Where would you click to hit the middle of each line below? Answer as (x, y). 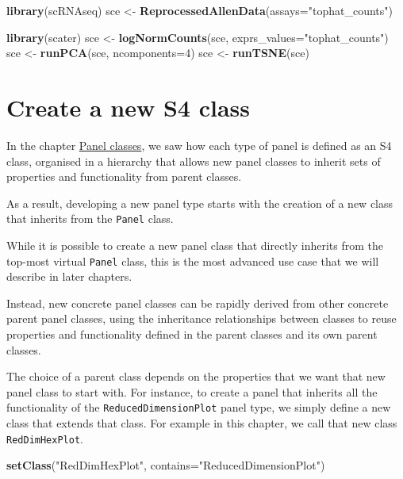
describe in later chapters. (69, 276)
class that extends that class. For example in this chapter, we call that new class (202, 423)
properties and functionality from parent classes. (124, 176)
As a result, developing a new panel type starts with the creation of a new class (200, 203)
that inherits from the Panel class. (90, 218)
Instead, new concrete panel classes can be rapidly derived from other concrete (198, 303)
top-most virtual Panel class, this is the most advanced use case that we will (193, 261)
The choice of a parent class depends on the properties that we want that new (196, 376)
